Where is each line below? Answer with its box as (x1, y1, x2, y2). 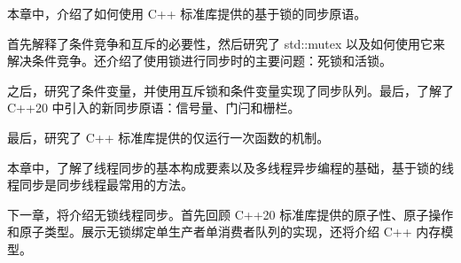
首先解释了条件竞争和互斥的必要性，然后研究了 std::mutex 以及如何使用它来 (7, 34, 445, 52)
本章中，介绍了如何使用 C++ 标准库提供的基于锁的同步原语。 (7, 4, 367, 22)
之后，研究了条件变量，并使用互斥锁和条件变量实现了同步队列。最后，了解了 (7, 81, 454, 99)
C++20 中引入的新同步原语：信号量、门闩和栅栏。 (7, 98, 301, 117)
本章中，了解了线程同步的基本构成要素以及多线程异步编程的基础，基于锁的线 (7, 158, 454, 176)
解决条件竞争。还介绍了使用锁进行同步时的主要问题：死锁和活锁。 (7, 51, 392, 70)
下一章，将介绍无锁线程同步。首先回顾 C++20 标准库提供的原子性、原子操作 (7, 205, 454, 223)
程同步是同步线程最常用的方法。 (7, 175, 193, 194)
